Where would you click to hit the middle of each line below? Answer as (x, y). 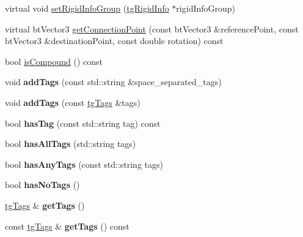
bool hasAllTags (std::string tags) (71, 144)
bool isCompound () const (54, 61)
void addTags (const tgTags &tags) (73, 102)
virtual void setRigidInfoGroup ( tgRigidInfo (87, 8)
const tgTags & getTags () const (67, 226)
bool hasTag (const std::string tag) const (83, 123)
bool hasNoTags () (42, 185)
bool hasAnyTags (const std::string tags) (84, 164)
